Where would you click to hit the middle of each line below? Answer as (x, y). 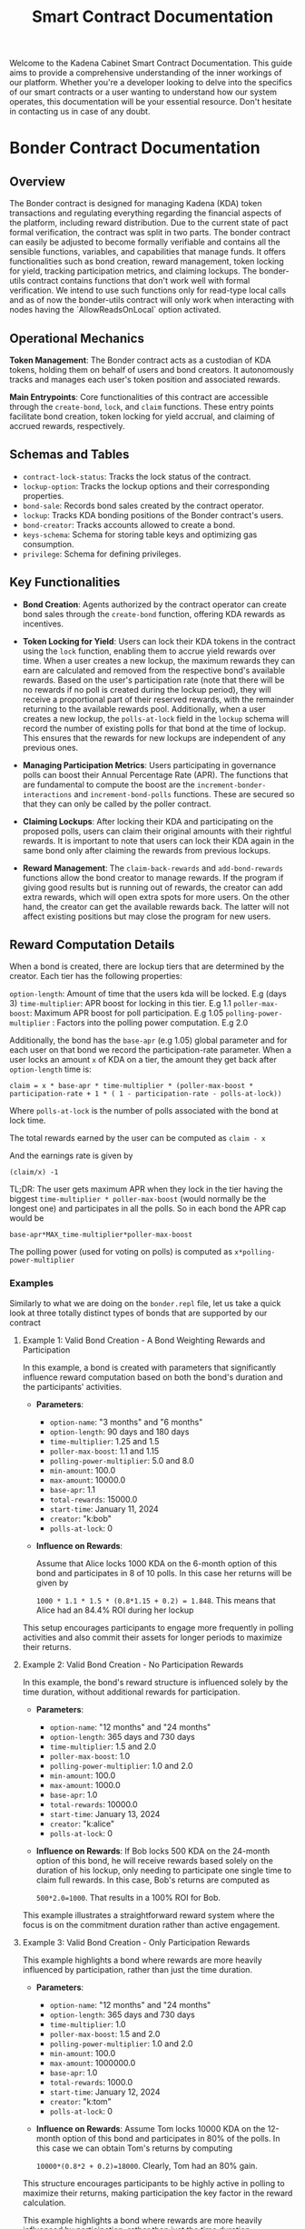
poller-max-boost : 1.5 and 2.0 (105, 2034)
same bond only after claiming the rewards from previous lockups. (147, 850)
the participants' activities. (72, 1386)
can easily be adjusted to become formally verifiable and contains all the (145, 242)
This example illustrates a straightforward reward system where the (148, 1914)
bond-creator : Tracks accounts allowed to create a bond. (129, 525)
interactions (47, 795)
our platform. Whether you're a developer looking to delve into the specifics (151, 83)
